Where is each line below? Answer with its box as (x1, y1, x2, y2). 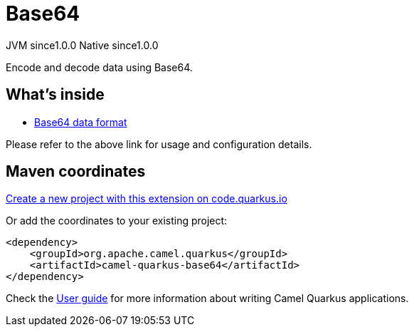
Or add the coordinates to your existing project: (6, 214, 228, 227)
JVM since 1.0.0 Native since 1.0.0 (6, 38, 159, 51)
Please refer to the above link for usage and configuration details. (6, 138, 312, 150)
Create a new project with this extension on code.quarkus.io (6, 192, 287, 205)
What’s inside (6, 85, 105, 104)
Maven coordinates (6, 162, 146, 181)
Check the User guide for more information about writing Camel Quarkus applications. (6, 292, 409, 305)
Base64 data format (34, 115, 127, 128)
